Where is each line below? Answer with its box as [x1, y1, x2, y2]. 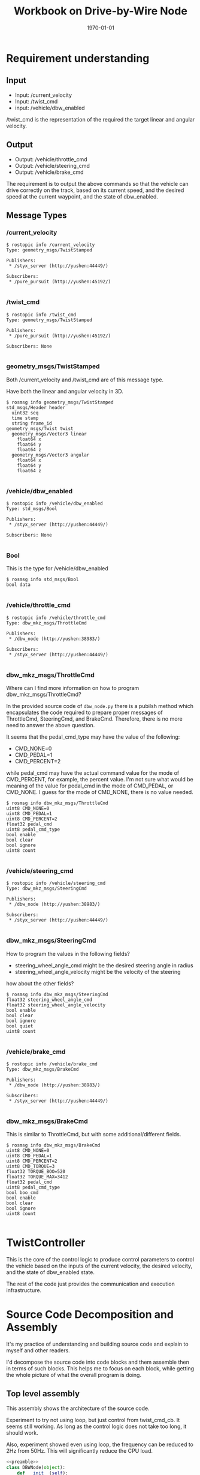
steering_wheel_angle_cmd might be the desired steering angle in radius [14, 961, 193, 969]
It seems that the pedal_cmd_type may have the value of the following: [6, 733, 180, 741]
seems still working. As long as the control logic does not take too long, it [6, 1423, 187, 1430]
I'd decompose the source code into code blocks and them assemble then [6, 1358, 190, 1366]
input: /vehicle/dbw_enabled [14, 104, 85, 111]
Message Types [6, 210, 67, 220]
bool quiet [6, 1023, 34, 1029]
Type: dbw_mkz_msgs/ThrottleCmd [6, 620, 87, 626]
